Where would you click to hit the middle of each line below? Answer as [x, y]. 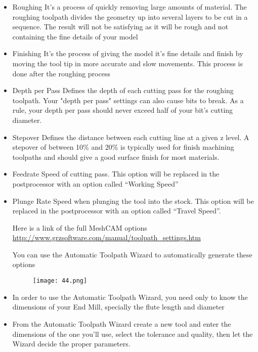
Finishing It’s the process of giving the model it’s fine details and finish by [128, 53]
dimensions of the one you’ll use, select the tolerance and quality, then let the [133, 334]
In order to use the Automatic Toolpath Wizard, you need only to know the [130, 297]
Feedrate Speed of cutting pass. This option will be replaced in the [116, 174]
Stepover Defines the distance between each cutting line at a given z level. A [131, 137]
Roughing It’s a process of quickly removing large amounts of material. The [130, 7]
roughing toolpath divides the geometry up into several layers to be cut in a [130, 16]
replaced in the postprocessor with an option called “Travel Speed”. [117, 211]
